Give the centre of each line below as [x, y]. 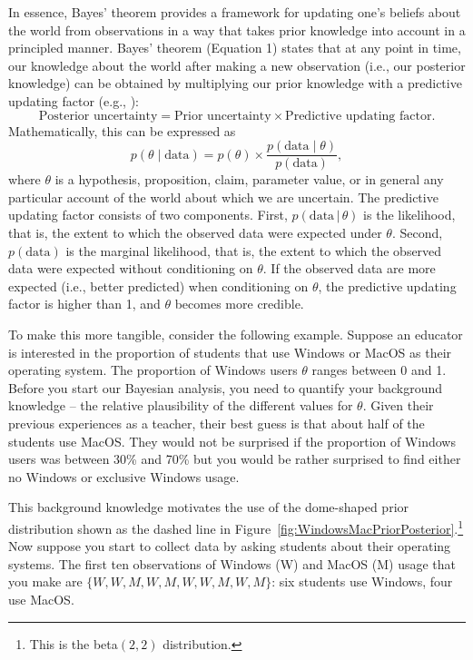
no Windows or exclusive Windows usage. [124, 476]
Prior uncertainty [223, 116]
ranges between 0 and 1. [379, 370]
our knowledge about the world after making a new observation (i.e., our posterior [237, 65]
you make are [45, 581]
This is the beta [74, 643]
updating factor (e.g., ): [74, 100]
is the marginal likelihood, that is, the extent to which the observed [254, 250]
